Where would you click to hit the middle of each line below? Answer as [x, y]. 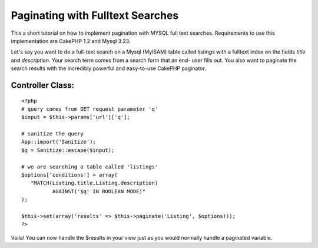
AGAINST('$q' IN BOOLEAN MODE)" [99, 191]
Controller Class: [43, 85]
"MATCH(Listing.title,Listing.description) [94, 183]
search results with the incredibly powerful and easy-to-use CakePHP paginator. [108, 68]
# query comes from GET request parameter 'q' [90, 109]
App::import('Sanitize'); [59, 142]
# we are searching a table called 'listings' [90, 167]
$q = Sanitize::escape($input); [68, 150]
